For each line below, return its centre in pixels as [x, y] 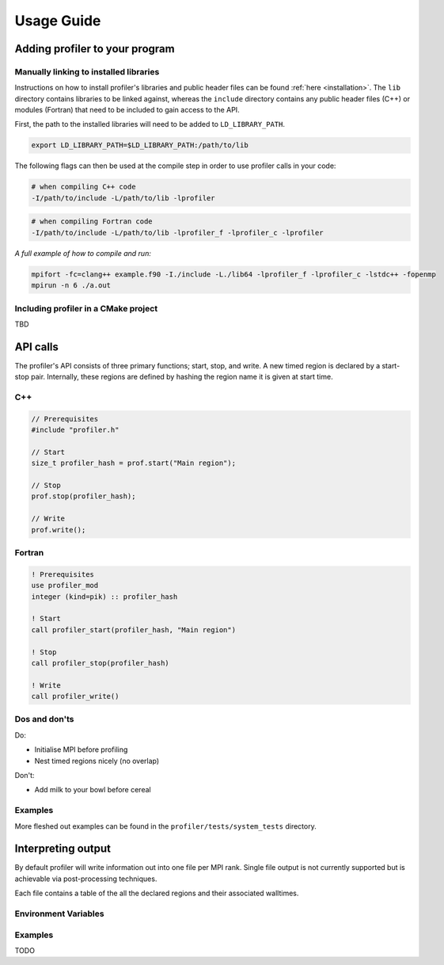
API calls [37, 347]
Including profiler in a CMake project [86, 308]
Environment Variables [59, 914]
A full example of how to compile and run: [83, 253]
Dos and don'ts [44, 719]
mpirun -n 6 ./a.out [71, 286]
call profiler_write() [75, 696]
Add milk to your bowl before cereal [93, 790]
